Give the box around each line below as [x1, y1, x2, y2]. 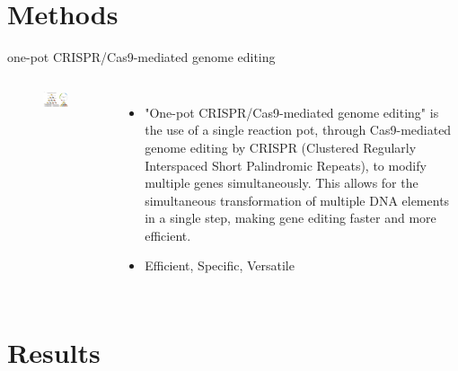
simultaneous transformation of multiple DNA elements [145, 190, 450, 209]
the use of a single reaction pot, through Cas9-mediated [145, 120, 452, 139]
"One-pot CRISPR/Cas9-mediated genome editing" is [145, 102, 439, 121]
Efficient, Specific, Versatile [145, 256, 295, 275]
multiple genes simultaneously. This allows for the [145, 173, 418, 192]
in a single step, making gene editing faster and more [145, 208, 436, 227]
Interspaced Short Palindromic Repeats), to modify [145, 155, 427, 174]
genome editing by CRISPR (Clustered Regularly [145, 137, 417, 156]
